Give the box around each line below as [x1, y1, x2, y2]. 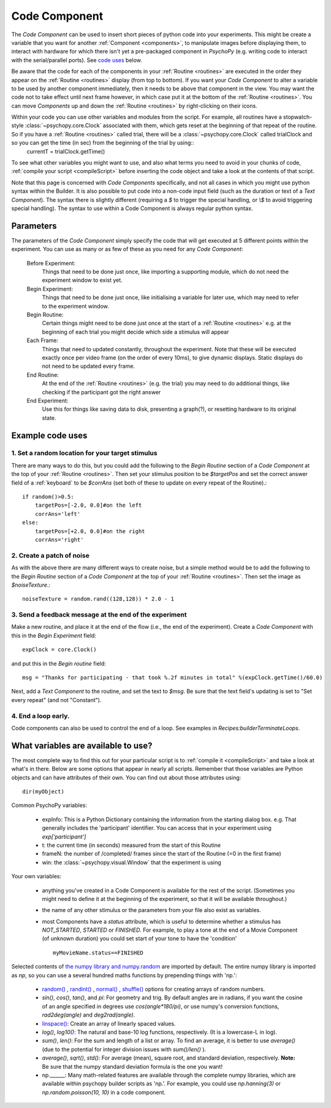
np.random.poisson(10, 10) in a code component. [42, 1088, 166, 1096]
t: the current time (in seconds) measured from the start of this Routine [42, 841, 221, 849]
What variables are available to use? [11, 740, 153, 751]
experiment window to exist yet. [42, 276, 123, 284]
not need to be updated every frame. [42, 362, 135, 370]
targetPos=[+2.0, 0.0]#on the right [34, 528, 145, 534]
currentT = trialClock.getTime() [26, 147, 105, 155]
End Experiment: [26, 397, 69, 404]
